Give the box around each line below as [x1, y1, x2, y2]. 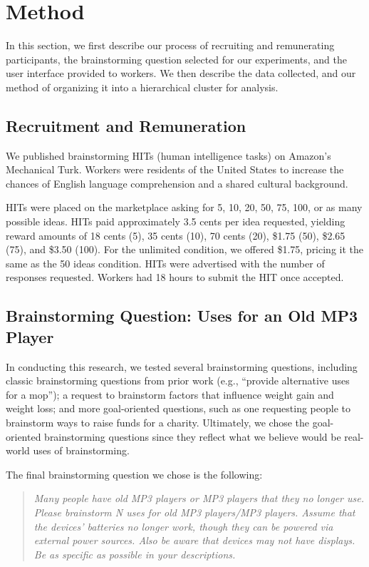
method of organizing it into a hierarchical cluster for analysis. [6, 79, 279, 94]
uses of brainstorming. [33, 443, 130, 458]
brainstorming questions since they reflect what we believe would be [44, 429, 341, 444]
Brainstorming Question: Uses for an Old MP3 [6, 305, 358, 327]
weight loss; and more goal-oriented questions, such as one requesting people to [6, 401, 351, 416]
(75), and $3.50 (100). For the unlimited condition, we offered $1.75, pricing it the [6, 242, 364, 257]
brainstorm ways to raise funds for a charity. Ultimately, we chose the [6, 415, 310, 430]
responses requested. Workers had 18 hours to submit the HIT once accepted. [6, 270, 344, 285]
